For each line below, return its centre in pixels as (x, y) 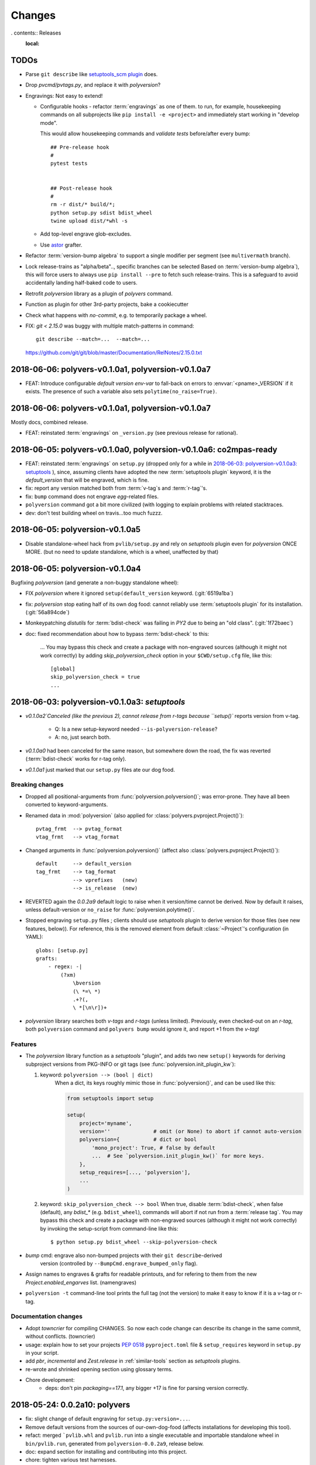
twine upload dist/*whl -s (89, 221)
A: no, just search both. (83, 737)
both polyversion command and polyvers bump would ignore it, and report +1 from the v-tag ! (142, 1029)
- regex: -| (65, 967)
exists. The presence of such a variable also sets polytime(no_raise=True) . (121, 391)
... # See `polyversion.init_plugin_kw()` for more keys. (178, 1156)
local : (32, 43)
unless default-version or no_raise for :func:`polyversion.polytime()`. (110, 910)
